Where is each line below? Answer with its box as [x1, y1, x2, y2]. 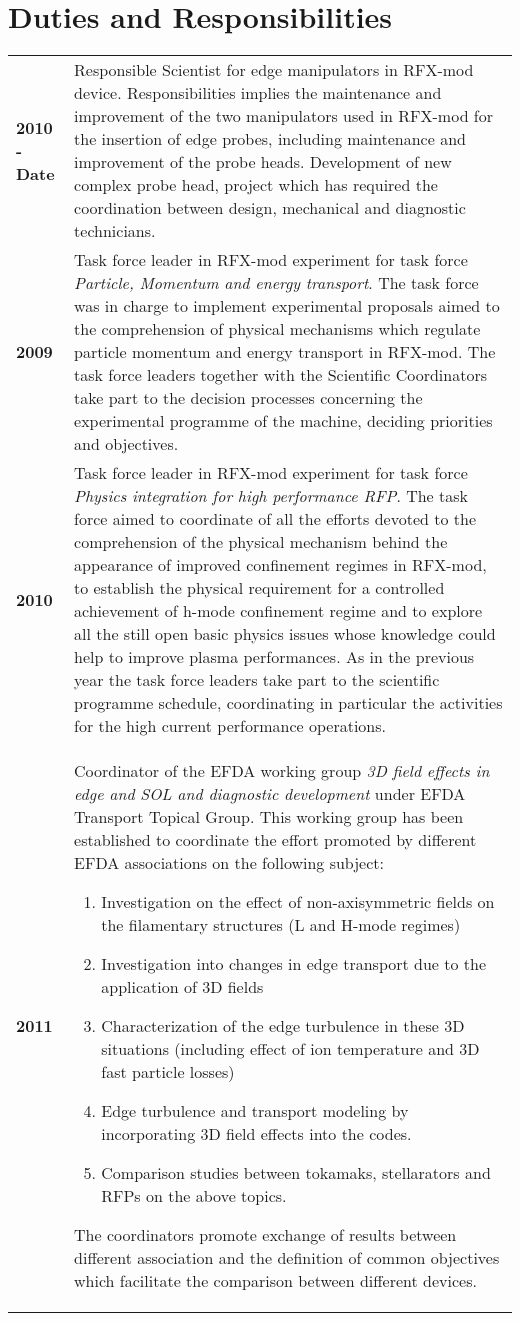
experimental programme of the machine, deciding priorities [74, 409, 493, 433]
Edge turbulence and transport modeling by [101, 1099, 409, 1123]
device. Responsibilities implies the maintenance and [74, 81, 442, 105]
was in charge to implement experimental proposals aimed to [74, 294, 500, 318]
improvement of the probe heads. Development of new [74, 150, 452, 174]
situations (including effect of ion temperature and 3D [101, 1037, 480, 1061]
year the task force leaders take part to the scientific [74, 668, 440, 692]
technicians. [74, 219, 156, 243]
